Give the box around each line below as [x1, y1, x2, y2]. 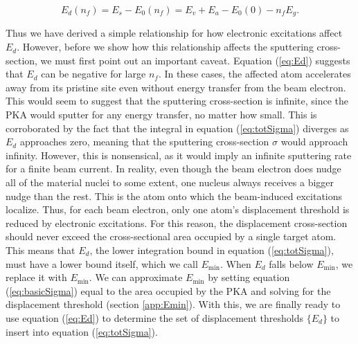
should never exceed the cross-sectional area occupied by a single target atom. [6, 229, 337, 244]
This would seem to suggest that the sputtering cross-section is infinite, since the [6, 93, 349, 108]
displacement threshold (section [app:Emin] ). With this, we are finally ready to [6, 297, 341, 311]
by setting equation [208, 270, 290, 284]
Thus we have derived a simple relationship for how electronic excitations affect [6, 26, 343, 40]
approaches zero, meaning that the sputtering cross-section [19, 134, 269, 149]
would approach [280, 134, 348, 149]
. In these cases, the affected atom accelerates [158, 66, 351, 81]
